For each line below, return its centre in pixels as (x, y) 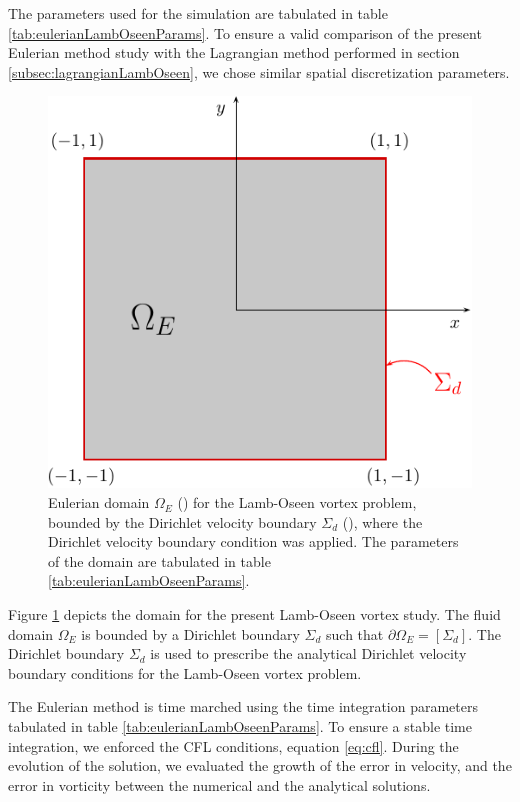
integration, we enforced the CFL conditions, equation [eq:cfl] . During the (233, 745)
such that (355, 633)
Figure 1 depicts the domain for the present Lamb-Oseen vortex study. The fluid (254, 614)
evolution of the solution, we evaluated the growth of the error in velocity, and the (260, 765)
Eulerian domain (99, 502)
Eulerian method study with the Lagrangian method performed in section (234, 52)
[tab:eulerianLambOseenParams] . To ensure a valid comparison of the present (245, 32)
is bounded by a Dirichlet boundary (190, 633)
